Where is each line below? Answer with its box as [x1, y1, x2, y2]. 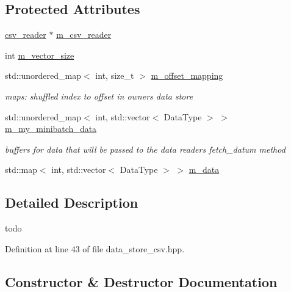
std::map [5, 163, 37, 176]
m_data [189, 163, 220, 176]
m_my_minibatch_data [5, 122, 97, 135]
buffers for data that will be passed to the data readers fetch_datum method [5, 142, 286, 155]
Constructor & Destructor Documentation [5, 272, 278, 291]
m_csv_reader [56, 28, 112, 41]
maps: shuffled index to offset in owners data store [5, 89, 193, 102]
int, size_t [95, 69, 134, 82]
